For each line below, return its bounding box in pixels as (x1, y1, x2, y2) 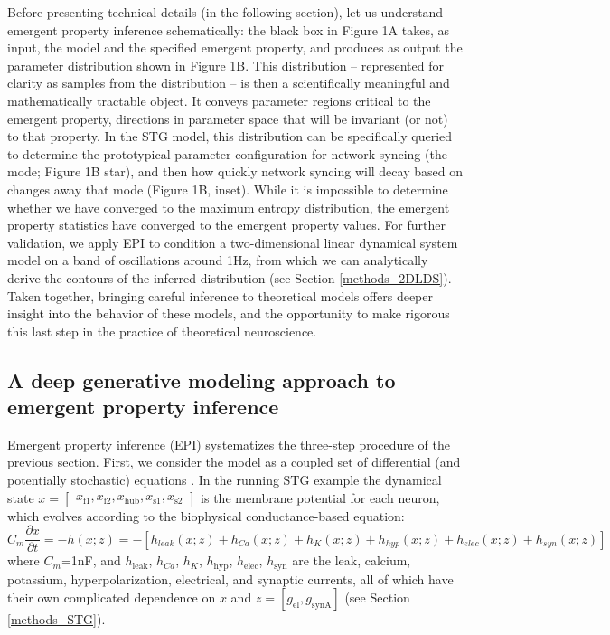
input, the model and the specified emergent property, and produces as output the (7, 38, 463, 57)
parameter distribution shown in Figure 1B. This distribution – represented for (7, 55, 444, 74)
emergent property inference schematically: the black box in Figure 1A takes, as (7, 20, 450, 39)
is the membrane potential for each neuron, (201, 488, 440, 507)
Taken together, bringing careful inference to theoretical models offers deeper (7, 286, 433, 305)
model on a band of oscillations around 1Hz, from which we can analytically (7, 251, 428, 270)
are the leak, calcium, (292, 551, 411, 570)
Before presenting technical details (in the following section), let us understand (7, 3, 444, 21)
